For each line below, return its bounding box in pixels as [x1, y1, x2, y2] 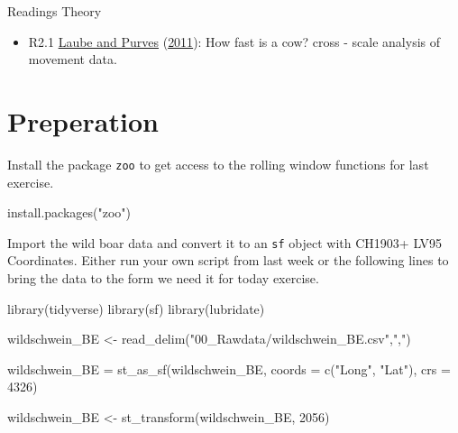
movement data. [28, 50, 117, 69]
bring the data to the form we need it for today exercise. [7, 269, 319, 287]
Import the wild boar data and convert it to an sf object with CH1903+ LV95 [7, 233, 443, 252]
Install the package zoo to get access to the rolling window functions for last [7, 154, 429, 173]
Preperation [7, 102, 159, 139]
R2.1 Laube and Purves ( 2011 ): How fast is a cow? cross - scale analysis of [28, 32, 441, 51]
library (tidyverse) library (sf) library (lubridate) [7, 299, 265, 318]
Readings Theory [7, 2, 102, 20]
